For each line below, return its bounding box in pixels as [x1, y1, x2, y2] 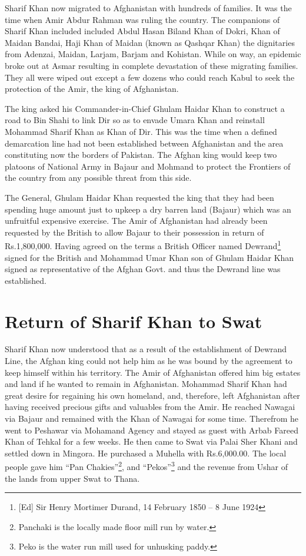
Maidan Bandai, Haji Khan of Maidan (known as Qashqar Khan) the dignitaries [5, 36, 295, 48]
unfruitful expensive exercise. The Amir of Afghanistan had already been [5, 214, 268, 227]
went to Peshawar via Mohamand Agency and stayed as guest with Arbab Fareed [5, 423, 298, 436]
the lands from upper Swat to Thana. [5, 472, 140, 484]
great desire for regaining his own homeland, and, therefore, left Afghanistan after [5, 389, 300, 401]
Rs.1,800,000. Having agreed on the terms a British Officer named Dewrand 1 [5, 238, 281, 251]
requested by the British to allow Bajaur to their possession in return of [5, 226, 264, 238]
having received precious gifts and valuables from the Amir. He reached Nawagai [5, 401, 295, 413]
